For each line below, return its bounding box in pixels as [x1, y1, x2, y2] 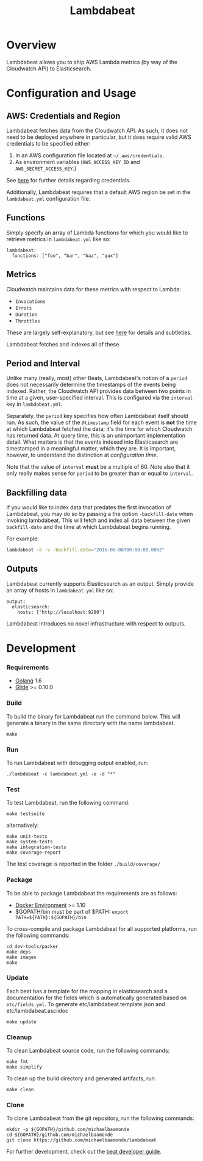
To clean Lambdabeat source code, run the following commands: [6, 1047, 170, 1055]
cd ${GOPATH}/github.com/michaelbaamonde [6, 1132, 113, 1138]
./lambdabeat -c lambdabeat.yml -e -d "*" [6, 771, 116, 777]
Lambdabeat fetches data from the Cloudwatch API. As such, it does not [6, 127, 188, 134]
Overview [6, 38, 57, 52]
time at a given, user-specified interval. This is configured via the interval [6, 394, 193, 401]
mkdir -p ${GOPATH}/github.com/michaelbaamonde [6, 1127, 130, 1133]
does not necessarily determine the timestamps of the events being [6, 381, 176, 389]
